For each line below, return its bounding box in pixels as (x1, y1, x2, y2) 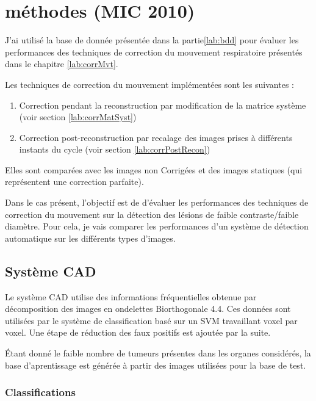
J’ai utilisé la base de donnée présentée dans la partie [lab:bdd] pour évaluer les (5, 34, 299, 46)
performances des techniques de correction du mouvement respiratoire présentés (5, 45, 303, 58)
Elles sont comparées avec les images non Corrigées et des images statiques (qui (5, 163, 303, 176)
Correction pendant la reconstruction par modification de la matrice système (19, 98, 306, 111)
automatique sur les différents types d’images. (5, 231, 176, 244)
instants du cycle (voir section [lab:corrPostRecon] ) (19, 143, 210, 156)
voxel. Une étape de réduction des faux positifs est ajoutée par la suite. (5, 326, 271, 339)
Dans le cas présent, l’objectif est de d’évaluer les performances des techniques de (5, 196, 309, 209)
